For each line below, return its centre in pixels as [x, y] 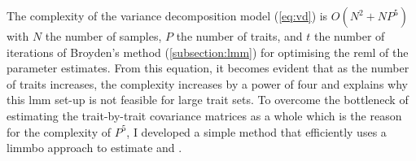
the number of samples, [103, 36]
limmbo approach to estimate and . [94, 148]
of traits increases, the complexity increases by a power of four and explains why [207, 83]
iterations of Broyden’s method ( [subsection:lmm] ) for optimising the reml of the [208, 52]
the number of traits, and [239, 36]
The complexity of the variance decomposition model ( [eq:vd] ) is [167, 15]
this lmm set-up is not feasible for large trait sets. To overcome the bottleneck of [208, 100]
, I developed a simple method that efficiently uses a [256, 131]
